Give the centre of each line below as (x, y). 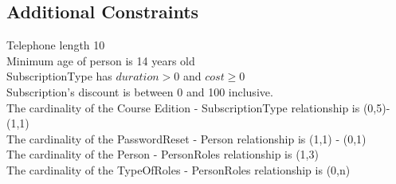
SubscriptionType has (59, 76)
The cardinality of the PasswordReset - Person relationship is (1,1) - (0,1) (186, 138)
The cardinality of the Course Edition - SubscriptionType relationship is (183, 107)
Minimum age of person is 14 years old (101, 60)
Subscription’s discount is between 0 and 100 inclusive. (140, 91)
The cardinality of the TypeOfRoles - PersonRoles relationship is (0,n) (178, 169)
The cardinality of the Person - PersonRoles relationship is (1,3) (163, 154)
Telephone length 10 (56, 45)
